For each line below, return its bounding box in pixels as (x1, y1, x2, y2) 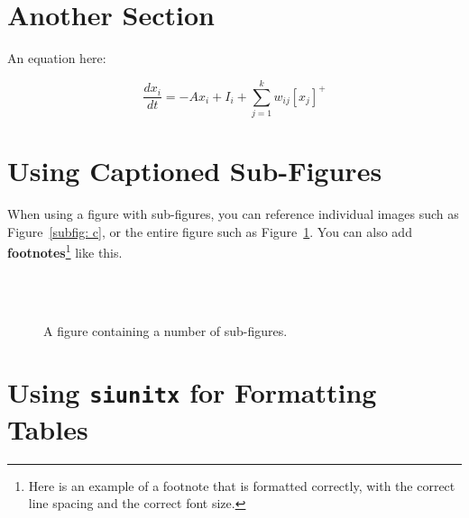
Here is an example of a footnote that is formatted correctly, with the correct (28, 476, 455, 495)
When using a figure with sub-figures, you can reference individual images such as (7, 204, 459, 223)
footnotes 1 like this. (7, 241, 123, 261)
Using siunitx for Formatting (7, 374, 377, 411)
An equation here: (7, 49, 106, 68)
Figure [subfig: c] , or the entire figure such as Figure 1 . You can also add (7, 222, 412, 241)
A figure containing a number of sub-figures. (43, 321, 288, 340)
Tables (7, 410, 88, 447)
